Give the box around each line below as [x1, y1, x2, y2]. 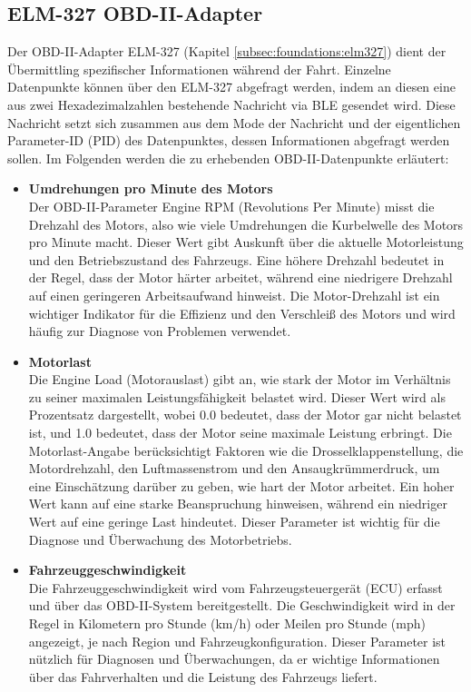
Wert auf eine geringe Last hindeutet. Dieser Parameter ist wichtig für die [28, 512, 440, 531]
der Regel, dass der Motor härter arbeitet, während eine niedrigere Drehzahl [28, 268, 453, 287]
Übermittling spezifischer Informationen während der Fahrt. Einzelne [7, 59, 391, 78]
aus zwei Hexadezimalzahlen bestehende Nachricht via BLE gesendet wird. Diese [7, 94, 456, 114]
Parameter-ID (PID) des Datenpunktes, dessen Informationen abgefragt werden [7, 131, 450, 150]
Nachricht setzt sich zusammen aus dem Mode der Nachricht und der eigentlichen [7, 113, 461, 132]
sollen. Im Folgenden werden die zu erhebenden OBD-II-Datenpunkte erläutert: [7, 148, 449, 167]
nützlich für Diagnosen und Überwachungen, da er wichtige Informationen [28, 649, 440, 668]
